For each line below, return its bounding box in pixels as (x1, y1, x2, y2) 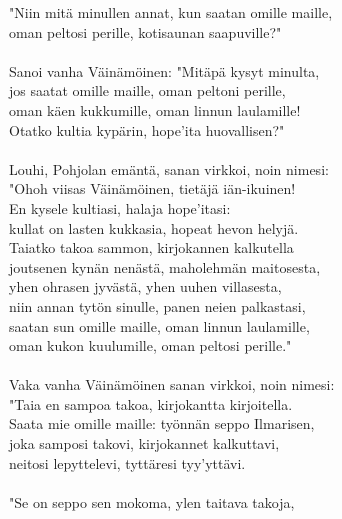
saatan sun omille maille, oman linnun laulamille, (9, 315, 310, 336)
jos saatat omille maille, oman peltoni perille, (9, 80, 286, 101)
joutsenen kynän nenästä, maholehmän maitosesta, (9, 256, 321, 277)
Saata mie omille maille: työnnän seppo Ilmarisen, (9, 413, 315, 434)
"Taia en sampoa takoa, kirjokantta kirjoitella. (9, 393, 293, 414)
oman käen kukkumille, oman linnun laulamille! (9, 99, 301, 120)
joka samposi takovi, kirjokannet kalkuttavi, (9, 433, 280, 454)
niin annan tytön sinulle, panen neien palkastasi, (9, 295, 306, 316)
